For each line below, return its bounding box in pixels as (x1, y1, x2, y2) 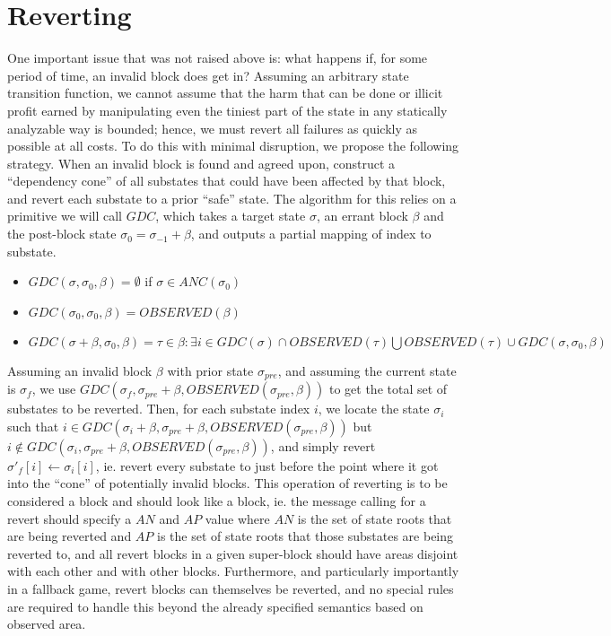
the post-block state (7, 224, 117, 243)
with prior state (167, 361, 254, 379)
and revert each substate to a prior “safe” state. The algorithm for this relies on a (7, 188, 457, 207)
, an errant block (316, 206, 408, 225)
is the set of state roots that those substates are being (157, 527, 454, 545)
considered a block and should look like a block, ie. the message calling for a (7, 492, 426, 510)
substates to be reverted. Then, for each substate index (7, 399, 310, 418)
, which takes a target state (155, 206, 306, 225)
